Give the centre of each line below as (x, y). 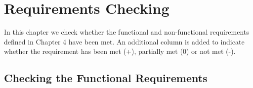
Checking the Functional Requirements (106, 78)
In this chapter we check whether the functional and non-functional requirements (126, 32)
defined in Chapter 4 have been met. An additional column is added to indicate (124, 41)
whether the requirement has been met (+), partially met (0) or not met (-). (120, 51)
